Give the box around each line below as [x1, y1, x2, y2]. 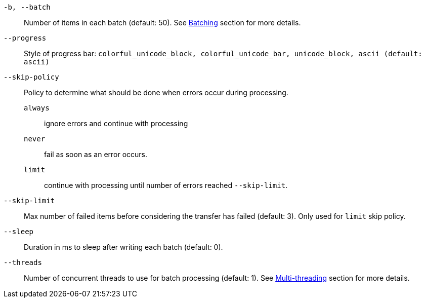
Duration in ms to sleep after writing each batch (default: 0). [24, 243, 223, 251]
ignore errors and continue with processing [44, 119, 188, 128]
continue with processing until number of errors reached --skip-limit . [44, 181, 288, 190]
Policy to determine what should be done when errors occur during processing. [24, 88, 288, 97]
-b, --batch [4, 3, 51, 11]
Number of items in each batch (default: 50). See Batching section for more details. [24, 18, 301, 27]
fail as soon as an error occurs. [44, 150, 148, 159]
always [24, 104, 50, 112]
